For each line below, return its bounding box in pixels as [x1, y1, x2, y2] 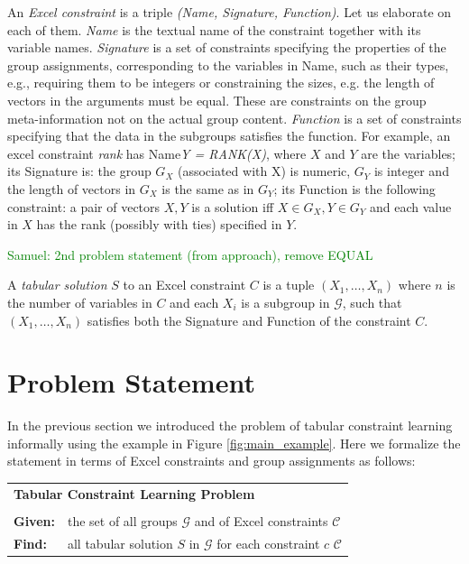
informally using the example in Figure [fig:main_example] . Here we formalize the [7, 433, 461, 452]
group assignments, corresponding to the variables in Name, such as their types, [7, 55, 449, 74]
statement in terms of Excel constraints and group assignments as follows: [7, 451, 416, 470]
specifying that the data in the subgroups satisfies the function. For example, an [7, 126, 451, 145]
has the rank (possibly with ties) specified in [36, 215, 282, 234]
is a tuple [262, 275, 315, 294]
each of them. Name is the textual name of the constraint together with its [7, 20, 421, 39]
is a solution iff [191, 197, 274, 216]
